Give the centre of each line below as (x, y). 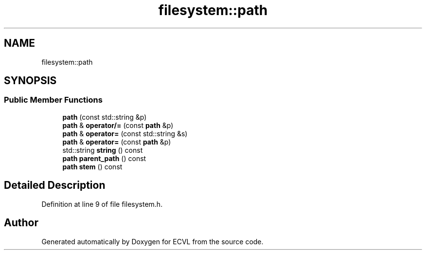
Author (21, 223)
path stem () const (92, 166)
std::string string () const (103, 150)
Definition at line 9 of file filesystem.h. (102, 204)
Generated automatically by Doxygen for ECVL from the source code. (152, 241)
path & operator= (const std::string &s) (125, 133)
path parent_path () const (104, 158)
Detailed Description (55, 185)
